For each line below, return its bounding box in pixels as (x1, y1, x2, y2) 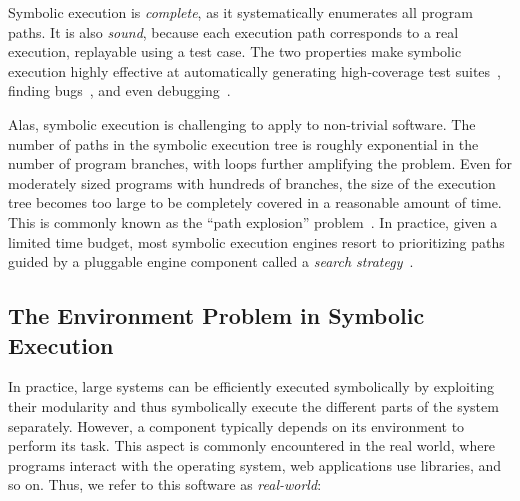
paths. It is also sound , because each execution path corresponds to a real (8, 21, 459, 42)
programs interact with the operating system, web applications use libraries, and (8, 454, 502, 475)
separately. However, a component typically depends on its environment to (8, 415, 465, 436)
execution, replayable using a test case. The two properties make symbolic (8, 41, 462, 62)
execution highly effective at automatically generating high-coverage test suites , (8, 60, 502, 81)
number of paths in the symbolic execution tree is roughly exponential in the (8, 133, 479, 154)
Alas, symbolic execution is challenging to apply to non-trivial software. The (8, 113, 476, 134)
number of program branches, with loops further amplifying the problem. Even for (8, 153, 512, 174)
